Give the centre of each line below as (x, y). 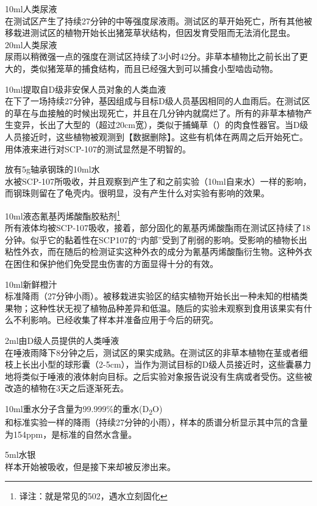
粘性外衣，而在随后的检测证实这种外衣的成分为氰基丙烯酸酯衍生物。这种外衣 (158, 251)
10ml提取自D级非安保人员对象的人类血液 (86, 89)
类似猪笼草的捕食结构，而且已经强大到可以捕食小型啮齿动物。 (154, 68)
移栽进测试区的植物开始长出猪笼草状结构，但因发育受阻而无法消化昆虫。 (150, 33)
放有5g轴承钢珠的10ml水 (52, 169)
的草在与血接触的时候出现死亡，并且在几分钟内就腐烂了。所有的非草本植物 (154, 112)
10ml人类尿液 (31, 9)
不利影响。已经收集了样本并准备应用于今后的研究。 (116, 320)
